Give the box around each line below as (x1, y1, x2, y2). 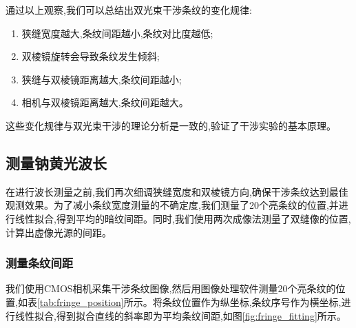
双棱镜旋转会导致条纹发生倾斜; (21, 49, 160, 63)
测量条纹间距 (6, 254, 74, 271)
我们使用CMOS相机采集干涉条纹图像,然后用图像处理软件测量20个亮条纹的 (6, 281, 336, 296)
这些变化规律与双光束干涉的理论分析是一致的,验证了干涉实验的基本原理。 (6, 118, 336, 132)
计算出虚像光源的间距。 (6, 225, 112, 239)
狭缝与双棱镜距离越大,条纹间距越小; (21, 72, 182, 86)
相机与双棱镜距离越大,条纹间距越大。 (21, 95, 189, 110)
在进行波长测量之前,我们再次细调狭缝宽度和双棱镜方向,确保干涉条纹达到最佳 (6, 184, 348, 198)
